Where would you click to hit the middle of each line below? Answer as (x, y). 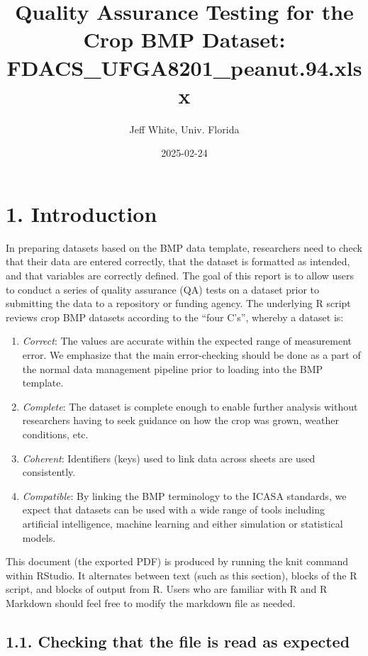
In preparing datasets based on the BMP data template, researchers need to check (184, 247)
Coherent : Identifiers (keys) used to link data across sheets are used (169, 458)
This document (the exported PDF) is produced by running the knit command (177, 561)
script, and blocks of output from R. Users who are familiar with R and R (167, 589)
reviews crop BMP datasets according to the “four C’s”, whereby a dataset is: (175, 317)
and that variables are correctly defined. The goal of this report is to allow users (180, 275)
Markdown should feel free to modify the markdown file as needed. (151, 602)
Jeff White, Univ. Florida (184, 129)
